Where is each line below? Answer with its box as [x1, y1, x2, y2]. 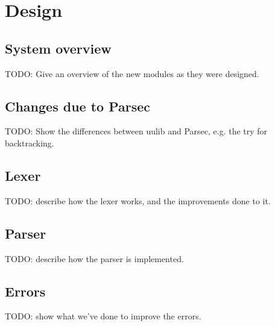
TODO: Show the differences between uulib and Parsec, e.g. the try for [5, 125, 268, 137]
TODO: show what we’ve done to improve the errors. [5, 310, 201, 322]
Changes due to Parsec [5, 96, 151, 115]
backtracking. [5, 136, 54, 149]
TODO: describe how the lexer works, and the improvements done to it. [5, 194, 271, 207]
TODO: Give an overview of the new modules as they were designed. [5, 67, 259, 80]
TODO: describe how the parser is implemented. [5, 252, 184, 265]
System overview [5, 39, 112, 57]
